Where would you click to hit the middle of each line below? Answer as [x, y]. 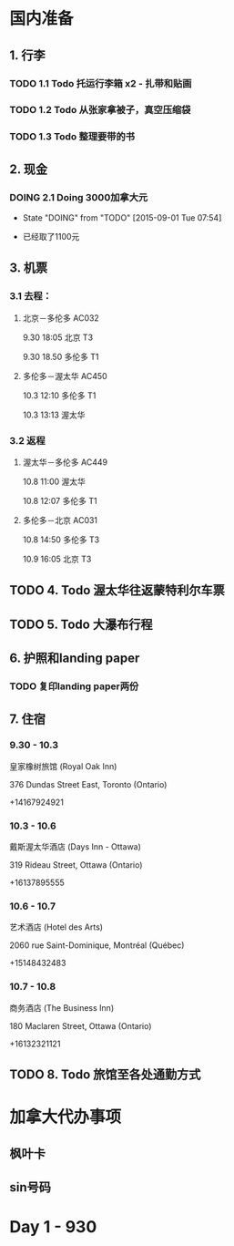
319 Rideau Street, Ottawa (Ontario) [76, 865]
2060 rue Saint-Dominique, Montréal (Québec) [97, 945]
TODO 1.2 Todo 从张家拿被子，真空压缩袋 [100, 110]
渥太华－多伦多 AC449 [65, 462]
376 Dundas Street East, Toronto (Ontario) [88, 784]
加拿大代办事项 [66, 1117]
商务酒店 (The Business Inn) [62, 1007]
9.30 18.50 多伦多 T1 [61, 356]
